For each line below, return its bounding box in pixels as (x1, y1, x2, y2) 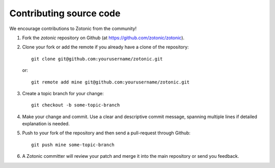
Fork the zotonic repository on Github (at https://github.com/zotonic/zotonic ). (22, 35, 185, 41)
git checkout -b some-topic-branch (31, 102, 120, 108)
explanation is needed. (22, 121, 70, 127)
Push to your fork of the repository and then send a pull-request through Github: (22, 130, 191, 136)
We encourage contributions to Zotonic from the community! (9, 25, 137, 32)
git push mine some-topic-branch (31, 142, 115, 148)
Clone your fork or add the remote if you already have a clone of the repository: (22, 44, 189, 50)
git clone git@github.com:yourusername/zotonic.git (31, 56, 163, 62)
